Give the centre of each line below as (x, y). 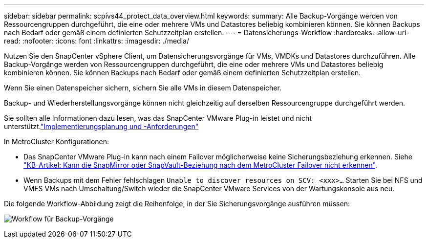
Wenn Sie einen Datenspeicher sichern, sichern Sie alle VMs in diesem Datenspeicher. (143, 88)
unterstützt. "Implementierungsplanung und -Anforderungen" (101, 126)
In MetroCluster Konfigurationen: (57, 142)
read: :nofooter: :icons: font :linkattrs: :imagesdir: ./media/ (96, 41)
